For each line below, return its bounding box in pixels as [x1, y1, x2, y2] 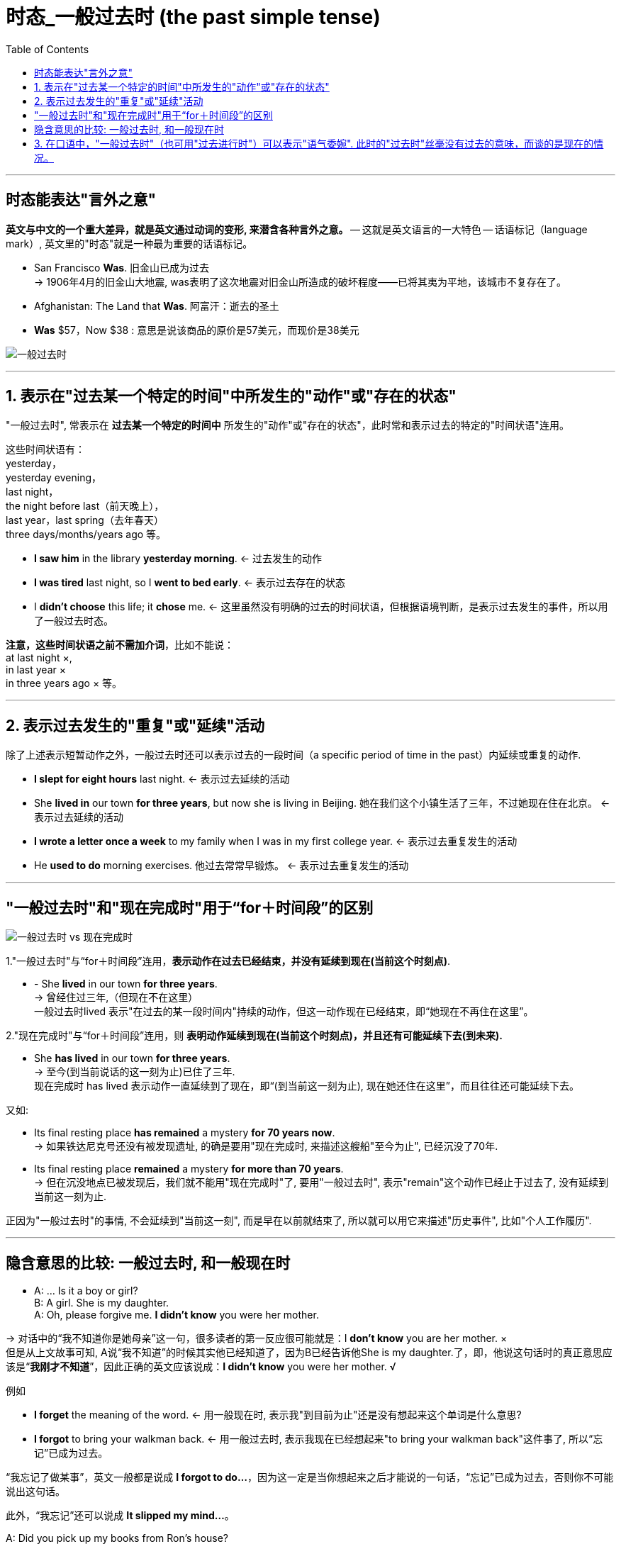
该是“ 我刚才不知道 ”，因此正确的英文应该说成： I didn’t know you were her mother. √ [6, 1360, 396, 1372]
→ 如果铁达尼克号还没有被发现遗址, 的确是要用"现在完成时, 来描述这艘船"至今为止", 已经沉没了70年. [34, 1140, 498, 1153]
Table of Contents [6, 43, 89, 55]
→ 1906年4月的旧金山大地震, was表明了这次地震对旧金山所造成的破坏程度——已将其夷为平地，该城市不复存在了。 [34, 275, 566, 288]
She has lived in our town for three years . [34, 1052, 230, 1065]
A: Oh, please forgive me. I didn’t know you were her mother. [34, 1308, 319, 1321]
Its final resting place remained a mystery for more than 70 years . [34, 1163, 344, 1175]
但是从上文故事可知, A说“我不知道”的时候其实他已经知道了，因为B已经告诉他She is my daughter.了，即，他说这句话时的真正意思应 [6, 1346, 612, 1358]
